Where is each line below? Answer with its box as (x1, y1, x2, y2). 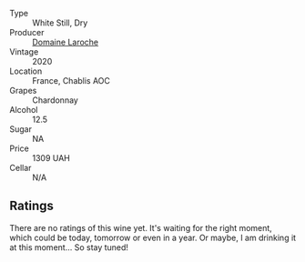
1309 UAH (32, 153, 71, 163)
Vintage (9, 46, 39, 57)
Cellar (9, 163, 32, 173)
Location (9, 65, 43, 76)
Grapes (9, 86, 37, 96)
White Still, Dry (32, 17, 88, 28)
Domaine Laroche (32, 36, 99, 47)
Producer (9, 27, 45, 37)
